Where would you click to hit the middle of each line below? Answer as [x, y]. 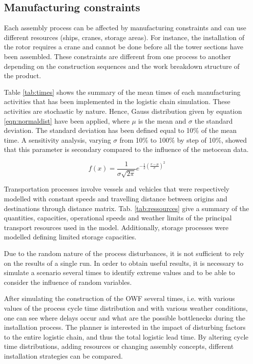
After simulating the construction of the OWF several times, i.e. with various [119, 298]
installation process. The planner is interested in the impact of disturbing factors [125, 327]
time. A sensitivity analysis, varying [58, 139]
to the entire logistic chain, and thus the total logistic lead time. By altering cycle [126, 336]
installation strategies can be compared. [63, 355]
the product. [22, 75]
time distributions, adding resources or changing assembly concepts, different [119, 346]
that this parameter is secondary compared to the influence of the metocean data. [126, 149]
